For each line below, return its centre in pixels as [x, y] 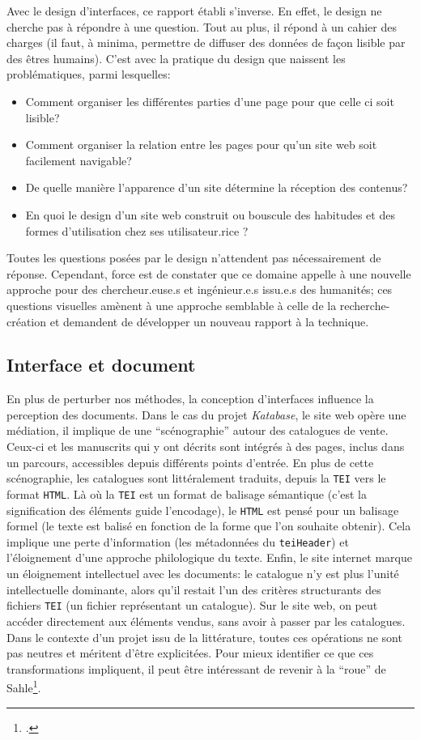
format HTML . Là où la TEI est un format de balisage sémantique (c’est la [187, 493]
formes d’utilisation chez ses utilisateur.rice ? [137, 230]
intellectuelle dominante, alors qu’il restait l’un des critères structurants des [194, 589]
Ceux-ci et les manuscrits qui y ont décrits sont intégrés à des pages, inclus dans [206, 447]
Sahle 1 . [24, 686]
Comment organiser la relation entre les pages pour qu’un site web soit [201, 145]
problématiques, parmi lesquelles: [89, 74]
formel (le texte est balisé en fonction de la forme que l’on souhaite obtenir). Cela [209, 526]
